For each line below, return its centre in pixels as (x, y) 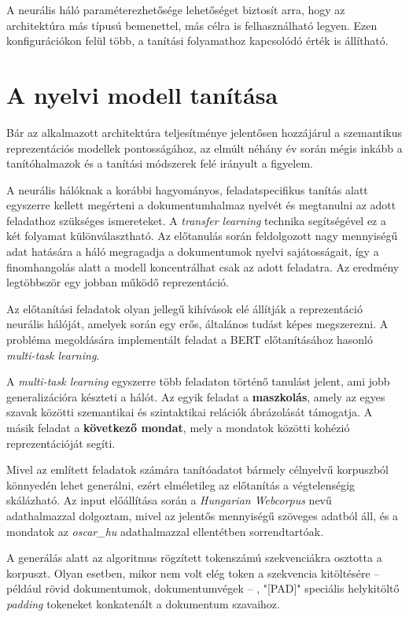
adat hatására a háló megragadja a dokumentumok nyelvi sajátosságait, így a (193, 251)
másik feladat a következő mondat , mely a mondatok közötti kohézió (178, 427)
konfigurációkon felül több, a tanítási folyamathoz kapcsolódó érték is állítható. (197, 41)
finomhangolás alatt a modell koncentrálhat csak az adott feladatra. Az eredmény (203, 266)
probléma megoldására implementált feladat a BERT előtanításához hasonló (190, 340)
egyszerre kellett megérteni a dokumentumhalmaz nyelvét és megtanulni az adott (201, 205)
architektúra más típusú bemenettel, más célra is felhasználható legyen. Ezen (192, 25)
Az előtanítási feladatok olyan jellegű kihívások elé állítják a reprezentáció (184, 308)
